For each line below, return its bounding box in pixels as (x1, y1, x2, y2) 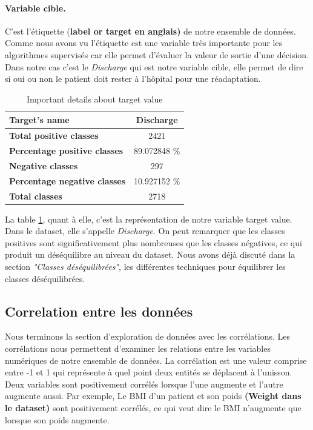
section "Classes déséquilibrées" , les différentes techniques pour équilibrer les (5, 260, 286, 273)
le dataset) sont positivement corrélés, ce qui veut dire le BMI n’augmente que (5, 401, 301, 414)
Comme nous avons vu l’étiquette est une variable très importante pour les (5, 36, 283, 49)
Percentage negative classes (9, 174, 126, 187)
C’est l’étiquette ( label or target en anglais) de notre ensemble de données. (5, 24, 296, 37)
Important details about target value (26, 92, 163, 105)
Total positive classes (9, 129, 99, 142)
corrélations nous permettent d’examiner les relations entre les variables (5, 342, 271, 355)
